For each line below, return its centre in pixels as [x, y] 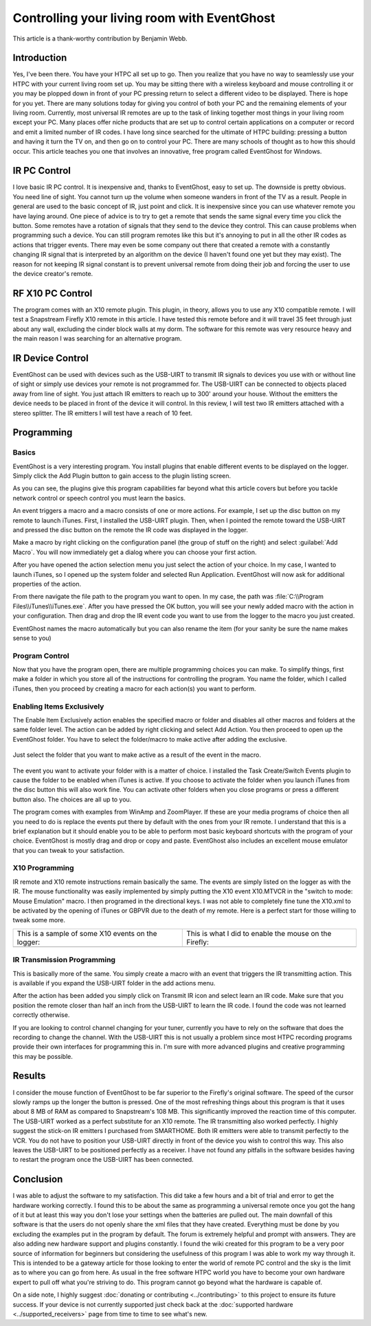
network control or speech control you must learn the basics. [99, 498]
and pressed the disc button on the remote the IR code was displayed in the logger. [131, 530]
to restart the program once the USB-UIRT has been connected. [103, 1160]
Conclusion [38, 1179]
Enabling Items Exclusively [58, 706]
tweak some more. [39, 920]
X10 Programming [44, 868]
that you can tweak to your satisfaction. [69, 850]
